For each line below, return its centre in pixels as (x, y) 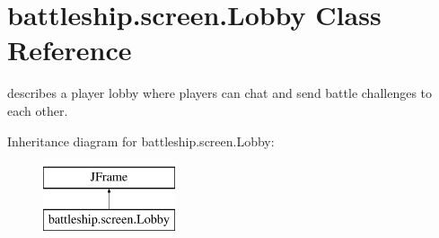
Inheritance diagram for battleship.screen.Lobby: (141, 141)
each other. (38, 110)
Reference (70, 50)
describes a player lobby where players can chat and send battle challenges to (220, 93)
